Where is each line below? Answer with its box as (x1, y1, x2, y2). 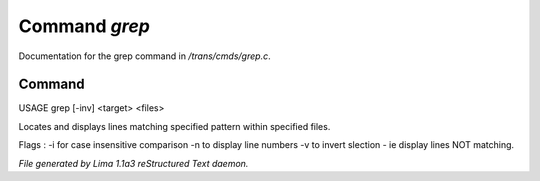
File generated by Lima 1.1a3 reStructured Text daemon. (18, 157, 249, 169)
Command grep (18, 15, 150, 37)
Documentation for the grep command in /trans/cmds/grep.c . (18, 50, 271, 62)
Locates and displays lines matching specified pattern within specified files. (18, 120, 331, 132)
